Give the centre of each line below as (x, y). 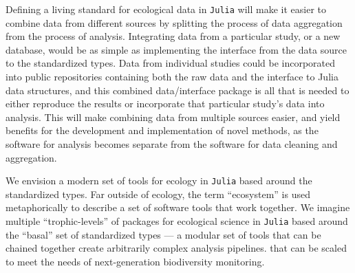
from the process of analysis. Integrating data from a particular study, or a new (173, 36)
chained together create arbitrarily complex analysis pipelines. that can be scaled (176, 248)
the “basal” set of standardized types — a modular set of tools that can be (163, 234)
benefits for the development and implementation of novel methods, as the (162, 130)
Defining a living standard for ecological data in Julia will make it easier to (166, 9)
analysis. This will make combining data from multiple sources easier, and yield (173, 117)
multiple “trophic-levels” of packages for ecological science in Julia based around (177, 221)
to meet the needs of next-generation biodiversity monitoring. (135, 261)
